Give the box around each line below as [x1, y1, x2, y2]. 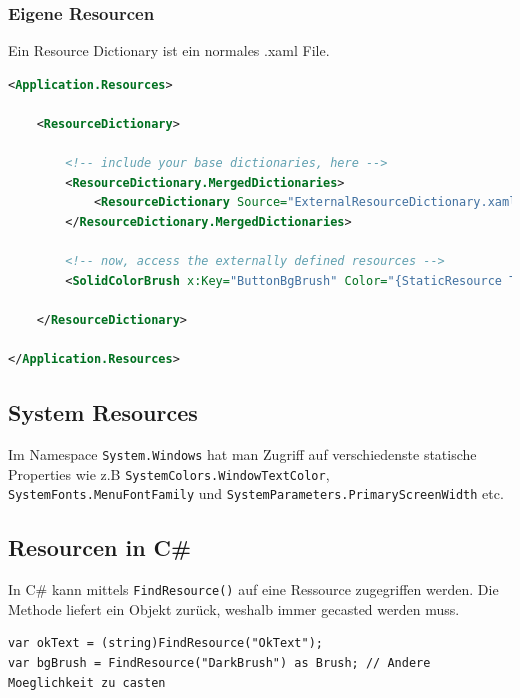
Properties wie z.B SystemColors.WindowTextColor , [8, 463, 330, 484]
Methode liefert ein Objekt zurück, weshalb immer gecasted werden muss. [8, 598, 460, 619]
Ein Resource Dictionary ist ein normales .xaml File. [8, 40, 330, 61]
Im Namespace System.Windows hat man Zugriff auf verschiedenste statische [8, 443, 477, 464]
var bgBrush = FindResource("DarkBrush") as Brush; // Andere [8, 655, 431, 670]
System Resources [8, 397, 198, 428]
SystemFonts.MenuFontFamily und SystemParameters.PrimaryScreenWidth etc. [8, 483, 504, 504]
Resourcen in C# [8, 532, 192, 563]
